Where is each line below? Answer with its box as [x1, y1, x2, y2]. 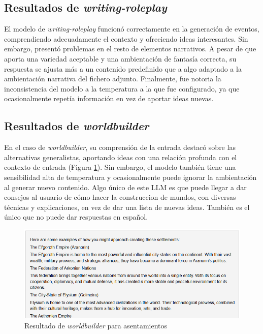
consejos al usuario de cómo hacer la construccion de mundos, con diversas [4, 192, 236, 202]
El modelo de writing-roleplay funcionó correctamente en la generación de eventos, [4, 23, 259, 34]
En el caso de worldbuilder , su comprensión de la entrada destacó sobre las [4, 142, 236, 153]
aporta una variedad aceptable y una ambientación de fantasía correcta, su [4, 53, 237, 64]
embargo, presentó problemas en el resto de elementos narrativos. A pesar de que [4, 43, 256, 54]
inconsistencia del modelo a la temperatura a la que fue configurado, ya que [4, 83, 240, 94]
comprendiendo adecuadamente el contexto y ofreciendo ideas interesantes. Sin [4, 33, 248, 44]
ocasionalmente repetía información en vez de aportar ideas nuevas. [4, 93, 214, 104]
